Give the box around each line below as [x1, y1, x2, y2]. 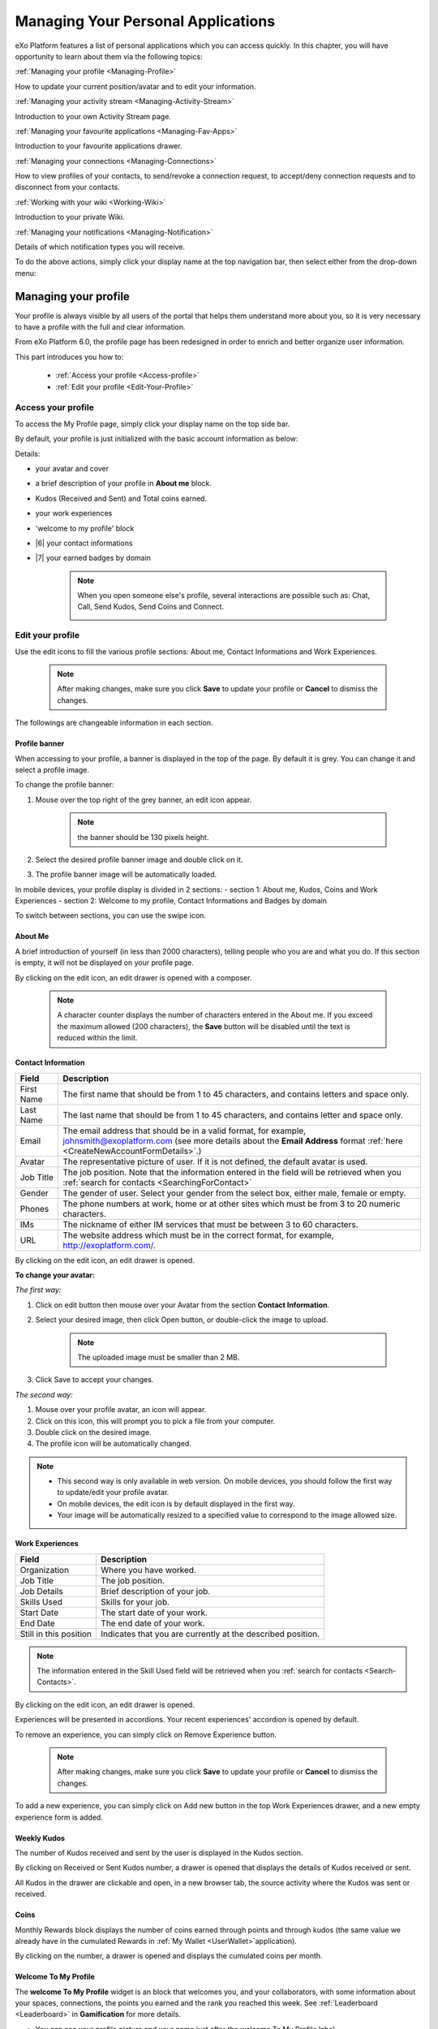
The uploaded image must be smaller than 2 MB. [77, 1352, 240, 1362]
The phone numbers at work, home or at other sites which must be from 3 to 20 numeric [62, 1198, 401, 1209]
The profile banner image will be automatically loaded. [35, 869, 217, 880]
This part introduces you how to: [15, 351, 124, 361]
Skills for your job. [101, 1596, 170, 1607]
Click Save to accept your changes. [35, 1375, 154, 1385]
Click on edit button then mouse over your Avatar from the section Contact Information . [35, 1299, 330, 1310]
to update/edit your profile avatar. [57, 1488, 170, 1497]
